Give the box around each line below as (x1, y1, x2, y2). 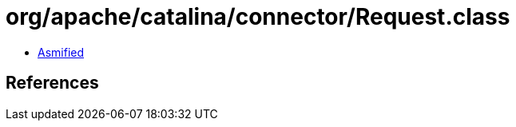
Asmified (38, 45, 85, 59)
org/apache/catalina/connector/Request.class (6, 3, 510, 30)
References (6, 73, 99, 93)
